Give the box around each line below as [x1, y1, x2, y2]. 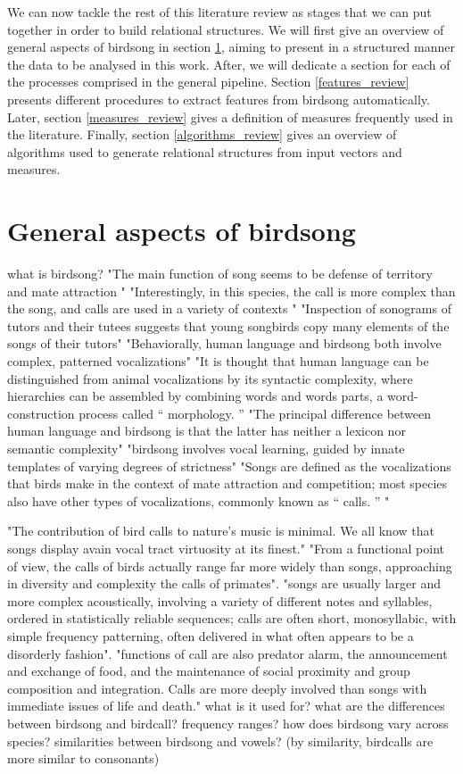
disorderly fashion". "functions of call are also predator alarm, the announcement [7, 644, 448, 662]
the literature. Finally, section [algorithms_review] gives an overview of [7, 125, 397, 144]
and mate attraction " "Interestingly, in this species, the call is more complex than [7, 281, 456, 300]
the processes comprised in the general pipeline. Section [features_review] [7, 72, 409, 91]
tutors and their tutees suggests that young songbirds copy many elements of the [7, 316, 450, 335]
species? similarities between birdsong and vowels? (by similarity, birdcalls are [7, 731, 434, 750]
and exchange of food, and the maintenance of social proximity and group [7, 662, 410, 680]
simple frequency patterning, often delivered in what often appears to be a [7, 626, 414, 645]
